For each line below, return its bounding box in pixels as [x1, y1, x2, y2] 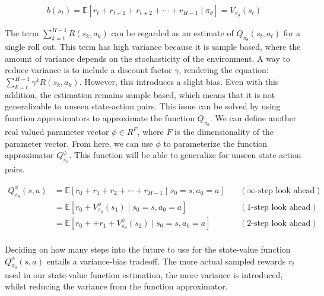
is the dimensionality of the [174, 125, 274, 138]
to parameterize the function [163, 137, 268, 149]
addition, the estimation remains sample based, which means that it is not [5, 88, 275, 100]
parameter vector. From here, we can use [5, 137, 153, 149]
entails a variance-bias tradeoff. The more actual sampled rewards [46, 254, 286, 267]
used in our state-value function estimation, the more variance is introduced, [5, 268, 283, 281]
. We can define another [209, 112, 297, 124]
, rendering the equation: [179, 64, 269, 76]
